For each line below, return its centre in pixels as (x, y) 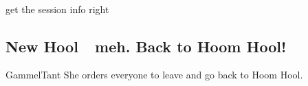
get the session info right (57, 9)
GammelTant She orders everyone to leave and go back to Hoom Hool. (154, 75)
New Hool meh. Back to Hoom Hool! (146, 46)
